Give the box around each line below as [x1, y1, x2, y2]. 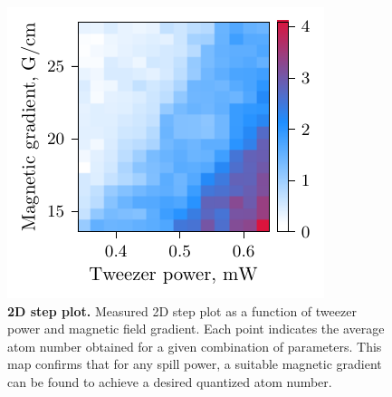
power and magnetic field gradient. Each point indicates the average [7, 319, 385, 338]
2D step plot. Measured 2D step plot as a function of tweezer [7, 301, 357, 320]
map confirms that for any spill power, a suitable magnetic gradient [7, 354, 382, 373]
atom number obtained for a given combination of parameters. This [7, 336, 382, 355]
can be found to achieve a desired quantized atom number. [7, 372, 332, 391]
